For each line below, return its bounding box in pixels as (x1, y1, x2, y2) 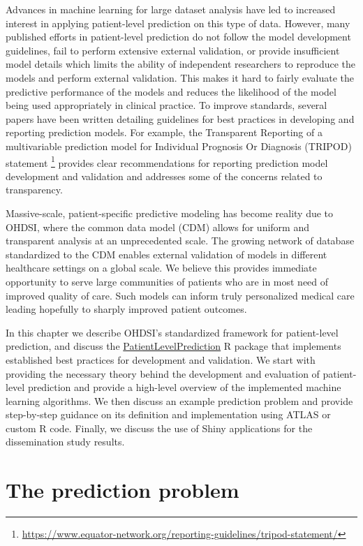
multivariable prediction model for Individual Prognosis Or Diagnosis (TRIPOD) (6, 138, 352, 153)
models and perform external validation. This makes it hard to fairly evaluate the (6, 70, 354, 84)
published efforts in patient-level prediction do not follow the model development (6, 29, 351, 44)
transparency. (6, 182, 63, 197)
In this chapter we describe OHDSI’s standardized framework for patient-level (6, 325, 339, 339)
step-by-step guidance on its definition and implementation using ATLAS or (6, 407, 331, 422)
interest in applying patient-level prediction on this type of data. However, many (6, 15, 350, 30)
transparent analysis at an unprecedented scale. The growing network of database (6, 233, 355, 248)
